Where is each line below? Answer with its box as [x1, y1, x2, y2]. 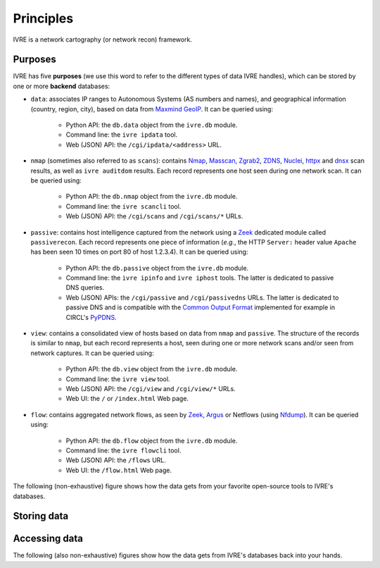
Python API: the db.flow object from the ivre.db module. [65, 436, 238, 445]
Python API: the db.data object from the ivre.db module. [65, 121, 238, 130]
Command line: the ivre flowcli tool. [65, 446, 182, 455]
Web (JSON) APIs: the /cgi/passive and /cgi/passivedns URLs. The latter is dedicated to [65, 293, 339, 302]
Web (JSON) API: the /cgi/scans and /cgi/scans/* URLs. [65, 212, 243, 221]
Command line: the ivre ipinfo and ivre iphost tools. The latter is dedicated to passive [65, 273, 334, 282]
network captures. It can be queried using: [30, 349, 154, 357]
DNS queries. [65, 283, 105, 292]
